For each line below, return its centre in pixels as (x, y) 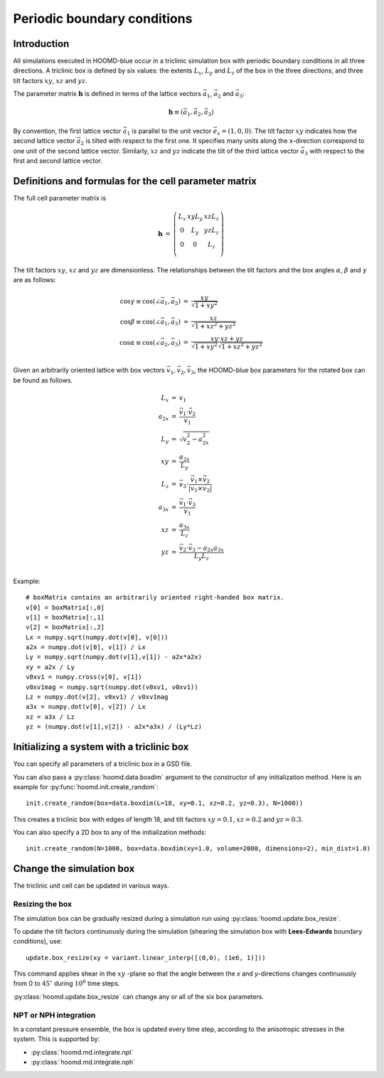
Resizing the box (43, 904)
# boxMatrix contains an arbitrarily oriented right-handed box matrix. (155, 598)
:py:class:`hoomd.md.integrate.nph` (83, 1062)
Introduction (41, 44)
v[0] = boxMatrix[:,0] (65, 607)
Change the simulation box (74, 869)
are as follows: (34, 280)
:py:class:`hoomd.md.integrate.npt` (82, 1052)
